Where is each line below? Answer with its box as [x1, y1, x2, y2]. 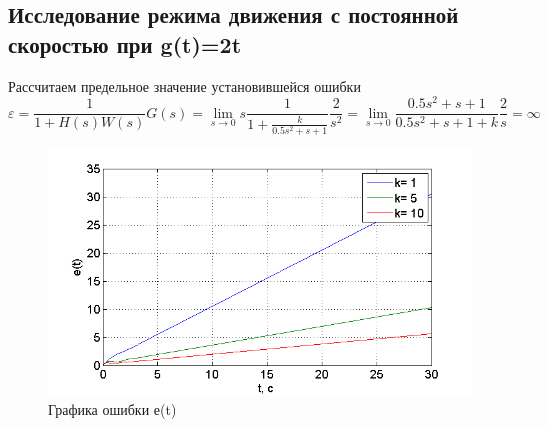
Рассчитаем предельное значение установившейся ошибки [8, 75, 361, 96]
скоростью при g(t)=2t [8, 28, 242, 59]
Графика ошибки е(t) [48, 399, 177, 420]
